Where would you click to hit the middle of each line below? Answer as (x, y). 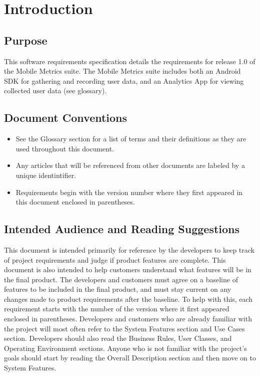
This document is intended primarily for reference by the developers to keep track (129, 249)
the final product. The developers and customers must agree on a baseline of (121, 279)
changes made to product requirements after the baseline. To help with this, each (128, 299)
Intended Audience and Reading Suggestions (122, 229)
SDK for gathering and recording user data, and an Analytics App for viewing (124, 80)
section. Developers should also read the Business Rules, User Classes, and (118, 338)
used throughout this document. (65, 148)
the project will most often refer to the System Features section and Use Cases (124, 328)
